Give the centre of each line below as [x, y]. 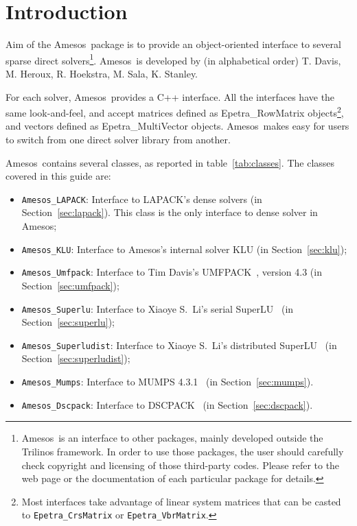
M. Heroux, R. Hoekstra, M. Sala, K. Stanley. [102, 73]
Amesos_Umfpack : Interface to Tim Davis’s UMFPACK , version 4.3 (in [172, 272]
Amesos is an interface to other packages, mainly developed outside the [172, 438]
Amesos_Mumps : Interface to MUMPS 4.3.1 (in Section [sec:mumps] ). [168, 382]
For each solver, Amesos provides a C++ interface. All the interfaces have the [170, 96]
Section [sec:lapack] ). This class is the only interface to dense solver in [170, 212]
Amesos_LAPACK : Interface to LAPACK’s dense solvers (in [142, 199]
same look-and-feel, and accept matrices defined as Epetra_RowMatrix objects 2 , [175, 111]
